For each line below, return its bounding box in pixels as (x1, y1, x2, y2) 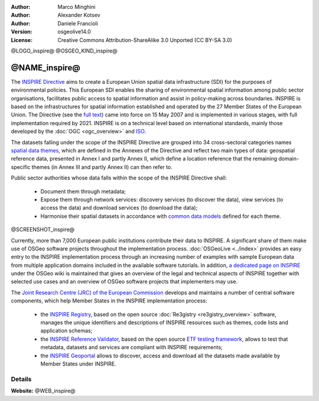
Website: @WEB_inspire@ (11, 387, 76, 395)
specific (11, 163, 31, 171)
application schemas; (40, 327, 93, 334)
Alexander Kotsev (57, 12, 100, 19)
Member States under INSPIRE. (40, 360, 116, 367)
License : (11, 36, 32, 44)
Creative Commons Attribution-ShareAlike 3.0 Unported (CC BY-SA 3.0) (57, 36, 233, 44)
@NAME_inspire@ (11, 63, 81, 73)
